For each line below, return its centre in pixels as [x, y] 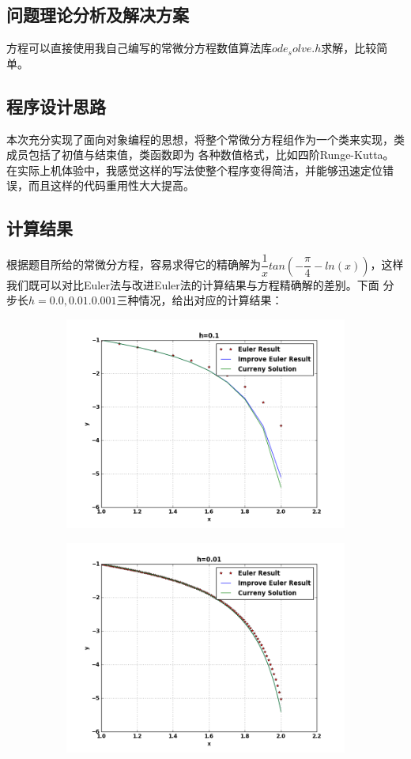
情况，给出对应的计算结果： [211, 300]
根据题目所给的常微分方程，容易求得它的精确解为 [134, 264]
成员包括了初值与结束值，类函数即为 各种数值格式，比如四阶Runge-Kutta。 [200, 155]
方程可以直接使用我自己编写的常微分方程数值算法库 [139, 48]
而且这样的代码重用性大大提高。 [111, 185]
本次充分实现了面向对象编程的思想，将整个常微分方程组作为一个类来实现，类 [205, 139]
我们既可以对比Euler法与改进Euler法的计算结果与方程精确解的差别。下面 [193, 284]
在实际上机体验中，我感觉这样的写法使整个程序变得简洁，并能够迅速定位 [194, 170]
